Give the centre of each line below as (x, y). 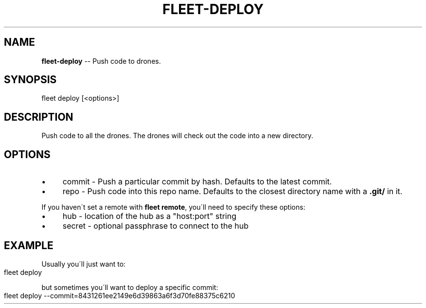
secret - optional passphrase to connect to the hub (155, 226)
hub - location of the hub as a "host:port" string (150, 216)
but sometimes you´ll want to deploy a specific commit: (130, 287)
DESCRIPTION (39, 117)
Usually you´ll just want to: (84, 264)
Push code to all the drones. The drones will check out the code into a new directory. (177, 136)
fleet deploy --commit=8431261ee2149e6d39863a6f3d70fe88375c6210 (120, 295)
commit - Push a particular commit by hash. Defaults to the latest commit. (197, 182)
